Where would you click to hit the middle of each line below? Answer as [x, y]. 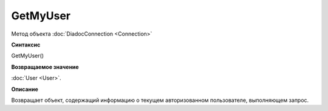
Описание [25, 89]
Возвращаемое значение [45, 67]
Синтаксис [26, 45]
